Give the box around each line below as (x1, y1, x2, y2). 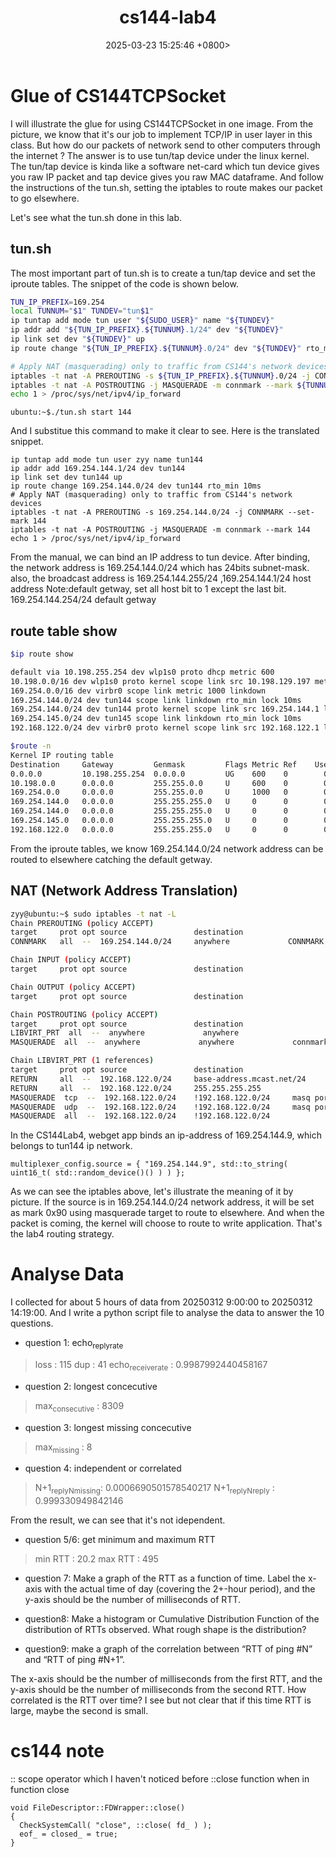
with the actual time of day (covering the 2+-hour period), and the (44, 1583, 316, 1595)
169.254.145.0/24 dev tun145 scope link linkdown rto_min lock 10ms (10, 714, 302, 724)
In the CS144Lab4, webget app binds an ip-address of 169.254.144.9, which (10, 1129, 322, 1141)
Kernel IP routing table (10, 750, 114, 760)
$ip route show (10, 649, 74, 660)
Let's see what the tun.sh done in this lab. (10, 211, 183, 223)
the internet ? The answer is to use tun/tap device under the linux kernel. (10, 149, 310, 161)
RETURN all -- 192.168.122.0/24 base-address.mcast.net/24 (10, 1074, 307, 1084)
